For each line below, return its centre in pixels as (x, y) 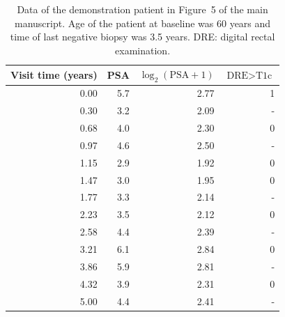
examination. (143, 50)
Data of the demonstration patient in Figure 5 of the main (142, 9)
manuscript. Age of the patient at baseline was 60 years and (143, 23)
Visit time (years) (54, 74)
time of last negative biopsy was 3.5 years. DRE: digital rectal (142, 37)
